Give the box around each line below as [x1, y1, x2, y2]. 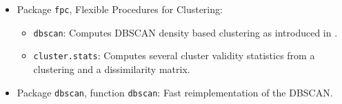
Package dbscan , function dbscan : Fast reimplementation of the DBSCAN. [17, 85, 333, 99]
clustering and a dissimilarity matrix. [33, 61, 190, 76]
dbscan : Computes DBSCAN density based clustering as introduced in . [33, 25, 338, 39]
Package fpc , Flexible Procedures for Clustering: [17, 2, 223, 16]
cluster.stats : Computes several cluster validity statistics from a [33, 48, 315, 63]
